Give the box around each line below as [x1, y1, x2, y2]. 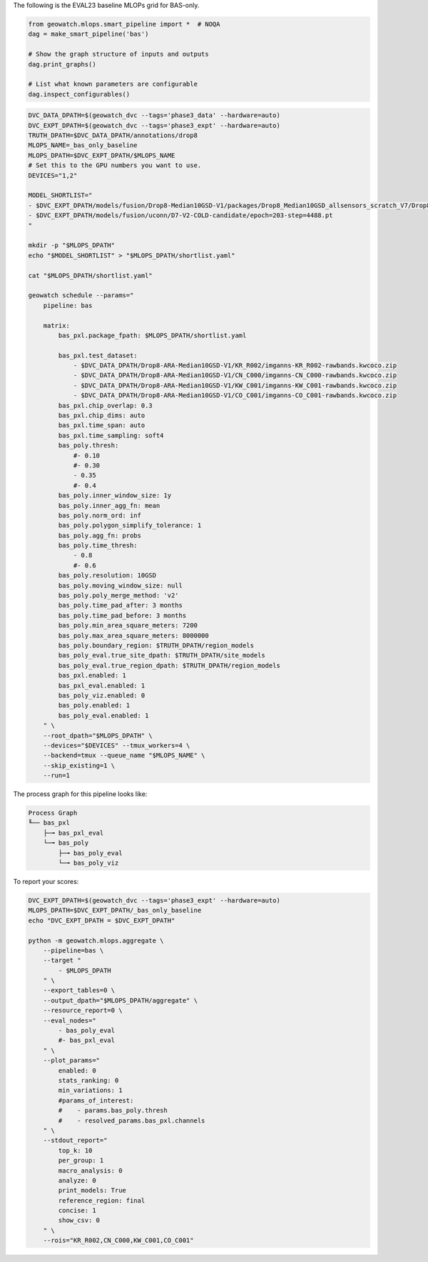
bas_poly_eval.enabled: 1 [58, 711, 149, 720]
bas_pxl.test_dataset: [58, 351, 138, 359]
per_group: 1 [58, 1156, 104, 1165]
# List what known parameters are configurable [28, 80, 198, 89]
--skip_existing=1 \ [43, 761, 116, 770]
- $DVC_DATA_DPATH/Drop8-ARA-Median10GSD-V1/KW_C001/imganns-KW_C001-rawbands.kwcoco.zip [73, 381, 397, 389]
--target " [43, 956, 81, 965]
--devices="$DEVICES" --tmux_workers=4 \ [43, 741, 190, 750]
